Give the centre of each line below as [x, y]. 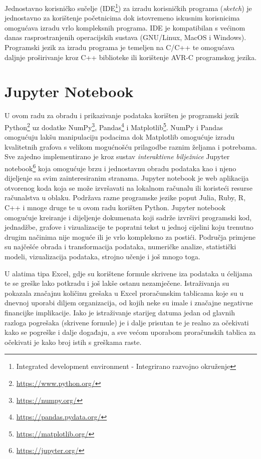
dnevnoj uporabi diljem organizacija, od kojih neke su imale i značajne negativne [129, 303]
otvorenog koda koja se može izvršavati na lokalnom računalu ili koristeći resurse [128, 187]
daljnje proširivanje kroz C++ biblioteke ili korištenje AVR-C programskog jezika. [131, 57]
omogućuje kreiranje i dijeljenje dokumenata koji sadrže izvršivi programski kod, [128, 217]
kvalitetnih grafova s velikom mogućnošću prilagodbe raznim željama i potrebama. [131, 146]
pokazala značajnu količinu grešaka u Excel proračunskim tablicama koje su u [124, 293]
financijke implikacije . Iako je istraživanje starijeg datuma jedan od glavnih [120, 312]
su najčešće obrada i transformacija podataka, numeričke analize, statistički [120, 247]
